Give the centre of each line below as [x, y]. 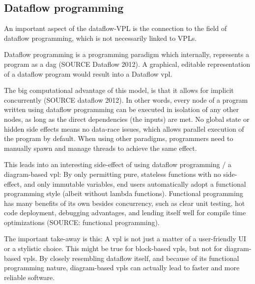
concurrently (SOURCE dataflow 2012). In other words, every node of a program [126, 99]
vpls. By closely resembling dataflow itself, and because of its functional [131, 258]
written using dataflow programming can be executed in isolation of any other [121, 109]
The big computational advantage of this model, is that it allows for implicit [119, 90]
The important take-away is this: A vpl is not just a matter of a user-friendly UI [125, 239]
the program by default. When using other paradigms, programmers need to [119, 138]
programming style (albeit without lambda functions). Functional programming [124, 193]
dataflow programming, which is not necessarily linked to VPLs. [100, 38]
